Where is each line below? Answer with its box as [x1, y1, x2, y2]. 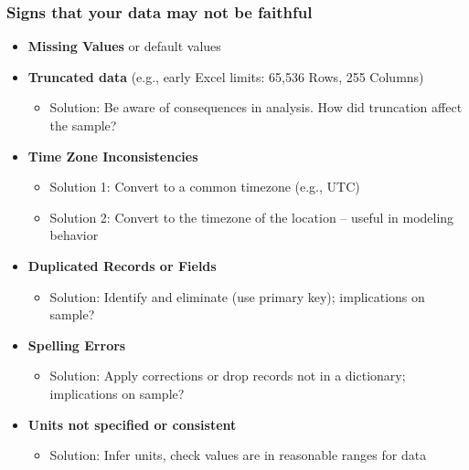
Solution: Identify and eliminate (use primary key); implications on [49, 287, 425, 306]
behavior [49, 225, 99, 245]
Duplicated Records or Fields [27, 256, 217, 275]
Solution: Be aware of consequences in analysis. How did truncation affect [49, 98, 463, 117]
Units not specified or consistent [27, 414, 237, 433]
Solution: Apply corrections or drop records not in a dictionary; [49, 366, 406, 385]
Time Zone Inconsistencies [27, 146, 198, 165]
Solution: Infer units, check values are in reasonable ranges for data [49, 445, 427, 465]
